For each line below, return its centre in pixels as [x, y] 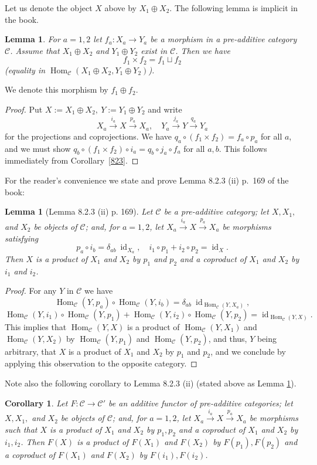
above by [120, 8]
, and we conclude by [248, 351]
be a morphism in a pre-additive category [224, 39]
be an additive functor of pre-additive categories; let [201, 403]
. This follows [243, 148]
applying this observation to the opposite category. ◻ [101, 363]
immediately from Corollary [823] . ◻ [72, 160]
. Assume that [35, 50]
